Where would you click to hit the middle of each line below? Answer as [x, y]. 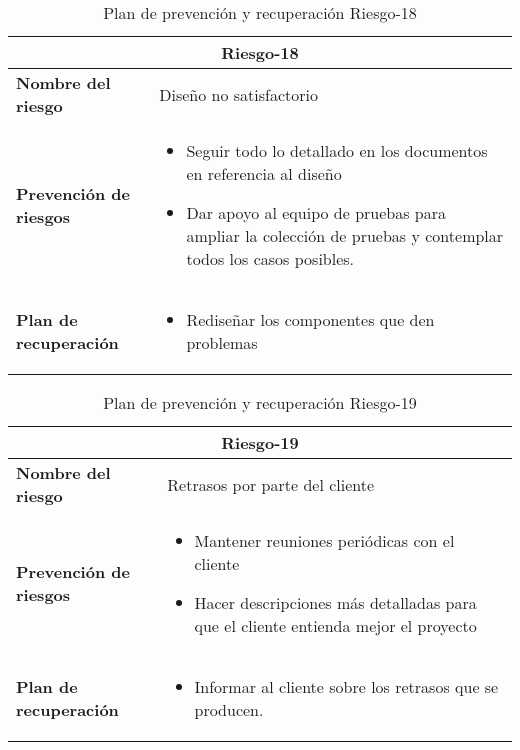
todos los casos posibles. [270, 258]
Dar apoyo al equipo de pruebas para [316, 212]
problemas [222, 342]
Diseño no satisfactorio [238, 94]
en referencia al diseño [264, 173]
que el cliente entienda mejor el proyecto [335, 625]
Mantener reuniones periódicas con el [324, 540]
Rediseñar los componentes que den [310, 319]
